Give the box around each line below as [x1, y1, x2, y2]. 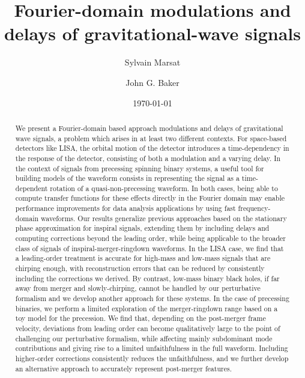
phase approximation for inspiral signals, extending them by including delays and [15, 223, 270, 233]
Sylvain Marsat [124, 56, 181, 69]
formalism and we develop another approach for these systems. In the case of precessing [15, 293, 289, 303]
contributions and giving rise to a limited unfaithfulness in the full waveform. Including [15, 343, 288, 353]
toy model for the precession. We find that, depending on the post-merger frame [15, 313, 266, 323]
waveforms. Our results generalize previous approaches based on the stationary [41, 213, 287, 223]
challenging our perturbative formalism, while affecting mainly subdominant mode [15, 333, 273, 343]
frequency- [238, 203, 271, 213]
